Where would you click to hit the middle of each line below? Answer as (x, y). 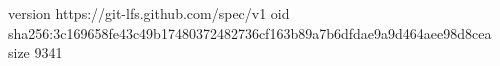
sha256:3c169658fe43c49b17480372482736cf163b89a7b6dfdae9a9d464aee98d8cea (250, 32)
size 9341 (35, 52)
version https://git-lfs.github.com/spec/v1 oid (149, 13)
